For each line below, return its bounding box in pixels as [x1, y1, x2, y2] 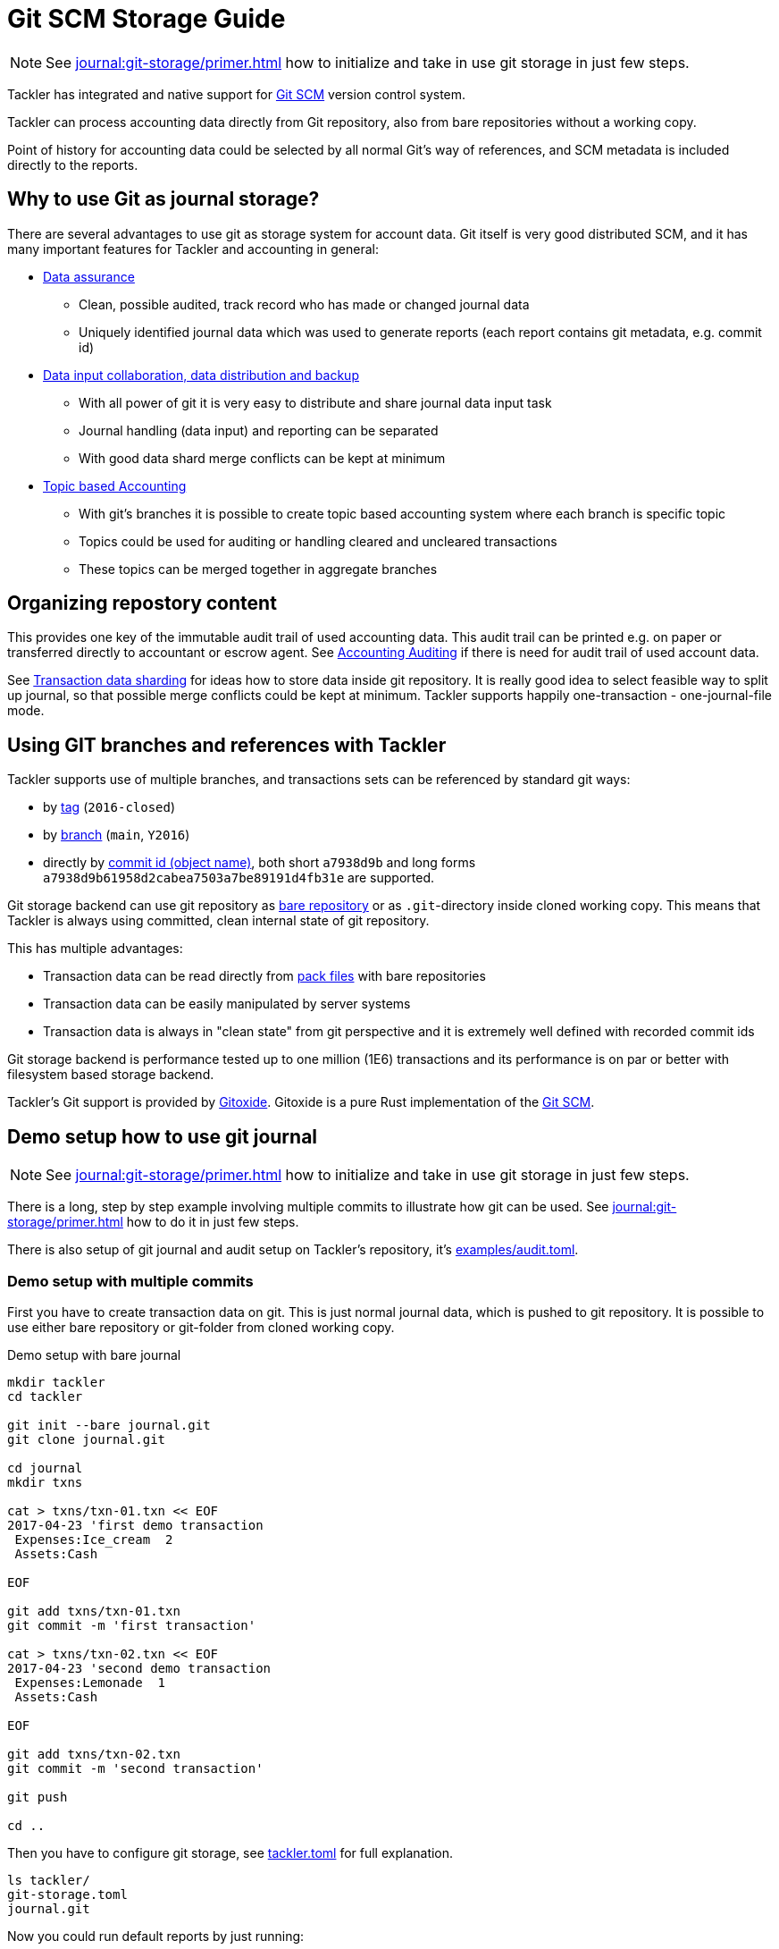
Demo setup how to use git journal [7, 1125, 318, 1148]
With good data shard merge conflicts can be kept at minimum [79, 450, 446, 466]
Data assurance [43, 268, 135, 284]
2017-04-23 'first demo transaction [7, 1517, 264, 1532]
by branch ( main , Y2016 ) [43, 827, 190, 843]
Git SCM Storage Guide [7, 4, 286, 34]
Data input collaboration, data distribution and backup [43, 367, 359, 383]
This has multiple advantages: [7, 941, 183, 957]
